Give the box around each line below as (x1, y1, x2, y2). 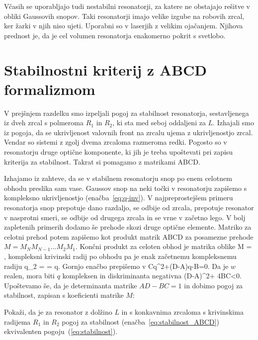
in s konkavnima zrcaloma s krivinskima (121, 306, 244, 317)
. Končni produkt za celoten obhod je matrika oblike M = (76, 241, 252, 252)
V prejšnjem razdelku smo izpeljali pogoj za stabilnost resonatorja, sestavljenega (4, 107, 249, 118)
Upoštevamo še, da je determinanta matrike (4, 280, 137, 290)
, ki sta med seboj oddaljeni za (112, 117, 206, 128)
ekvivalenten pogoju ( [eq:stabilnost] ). (4, 326, 118, 337)
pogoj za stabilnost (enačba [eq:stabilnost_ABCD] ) (62, 316, 219, 327)
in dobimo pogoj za (184, 280, 243, 290)
